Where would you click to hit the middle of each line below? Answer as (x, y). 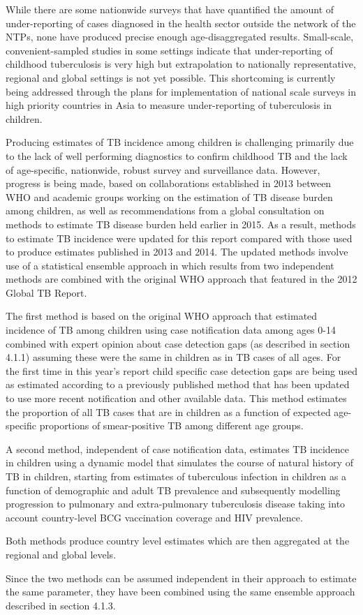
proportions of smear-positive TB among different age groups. (171, 425)
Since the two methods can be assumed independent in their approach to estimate (181, 578)
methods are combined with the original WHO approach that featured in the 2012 (181, 279)
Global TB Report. (46, 292)
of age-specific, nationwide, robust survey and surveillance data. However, (163, 169)
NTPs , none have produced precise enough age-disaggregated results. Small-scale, (180, 37)
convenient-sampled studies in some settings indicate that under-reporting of (169, 50)
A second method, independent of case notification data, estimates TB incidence (178, 449)
